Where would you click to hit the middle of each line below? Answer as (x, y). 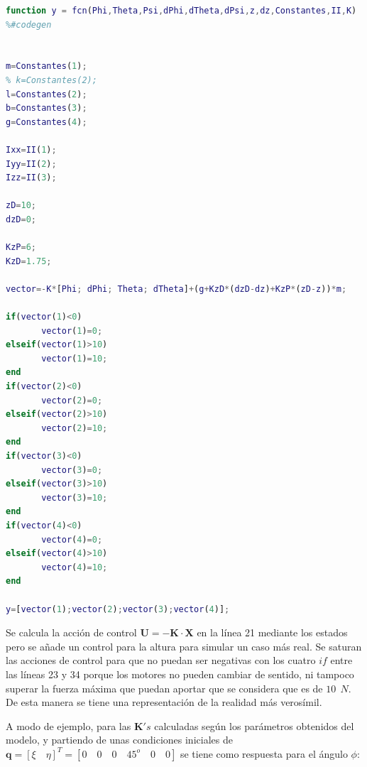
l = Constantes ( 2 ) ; (46, 94)
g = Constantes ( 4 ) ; (46, 122)
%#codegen (29, 25)
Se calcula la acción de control (71, 632)
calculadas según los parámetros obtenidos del (254, 725)
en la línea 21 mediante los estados (272, 632)
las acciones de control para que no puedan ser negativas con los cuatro (161, 660)
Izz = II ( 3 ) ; (31, 178)
